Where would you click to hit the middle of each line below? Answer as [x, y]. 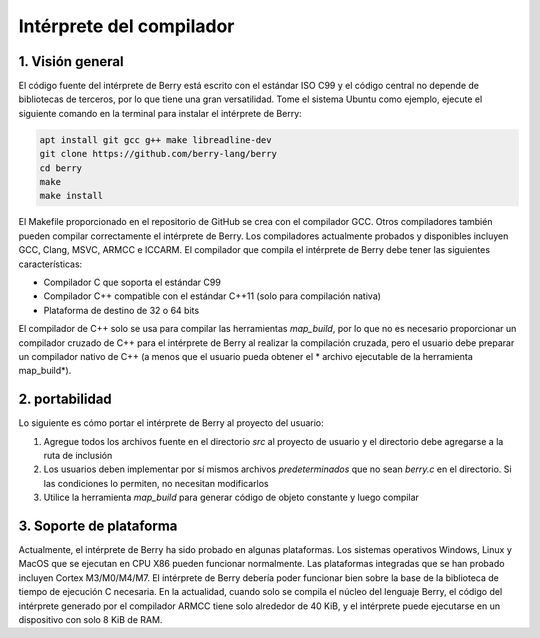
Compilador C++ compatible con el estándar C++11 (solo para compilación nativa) [212, 296]
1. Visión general [71, 61]
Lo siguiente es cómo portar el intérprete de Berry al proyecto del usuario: [171, 423]
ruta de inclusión [78, 455]
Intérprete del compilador [126, 26]
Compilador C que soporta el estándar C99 [132, 282]
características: [50, 264]
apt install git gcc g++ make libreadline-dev [155, 139]
